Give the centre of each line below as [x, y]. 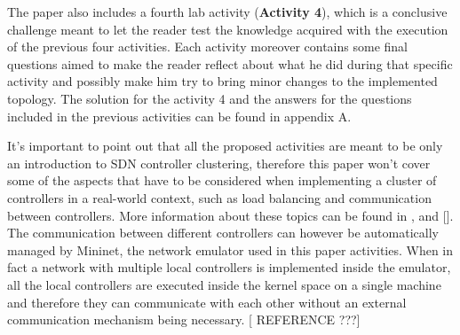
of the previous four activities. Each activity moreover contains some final [207, 47]
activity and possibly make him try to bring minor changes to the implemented [222, 81]
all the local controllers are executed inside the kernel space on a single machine [224, 284]
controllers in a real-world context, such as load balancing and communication [219, 197]
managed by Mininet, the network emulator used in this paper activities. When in [230, 249]
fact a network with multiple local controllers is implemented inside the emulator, [229, 267]
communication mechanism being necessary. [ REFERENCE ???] [184, 319]
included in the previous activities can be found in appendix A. [179, 116]
